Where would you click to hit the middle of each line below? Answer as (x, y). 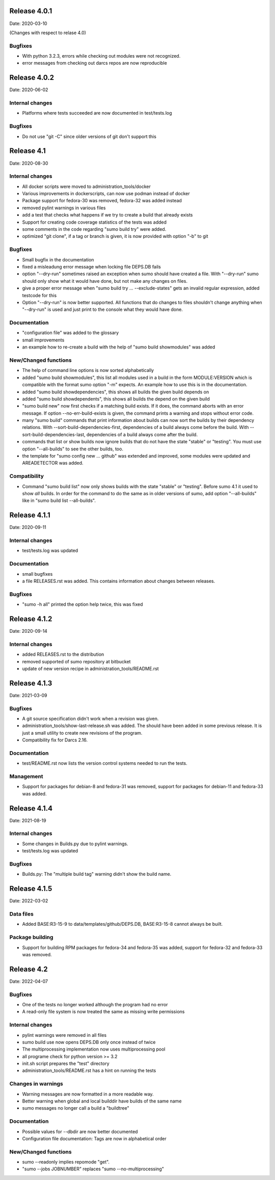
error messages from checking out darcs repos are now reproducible (95, 63)
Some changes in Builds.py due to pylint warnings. (75, 844)
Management (26, 776)
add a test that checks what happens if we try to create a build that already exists (107, 215)
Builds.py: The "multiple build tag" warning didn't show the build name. (97, 874)
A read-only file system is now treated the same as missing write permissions (103, 1012)
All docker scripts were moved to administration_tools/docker (87, 186)
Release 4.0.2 (32, 78)
